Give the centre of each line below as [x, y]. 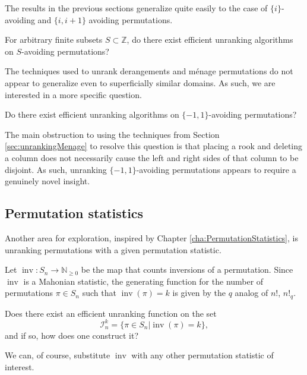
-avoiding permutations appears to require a [216, 169]
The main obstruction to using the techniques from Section [112, 134]
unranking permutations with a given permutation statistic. [113, 249]
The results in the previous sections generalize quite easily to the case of [136, 8]
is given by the [199, 293]
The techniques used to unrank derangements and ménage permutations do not [149, 71]
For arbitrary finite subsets [54, 40]
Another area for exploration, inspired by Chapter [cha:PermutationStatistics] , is [151, 237]
